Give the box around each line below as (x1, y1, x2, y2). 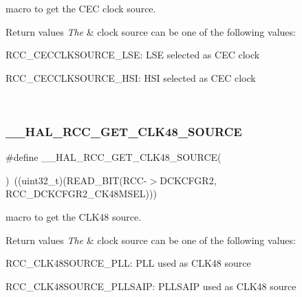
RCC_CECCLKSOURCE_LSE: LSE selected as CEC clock (6, 47, 260, 62)
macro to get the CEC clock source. (6, 1, 156, 15)
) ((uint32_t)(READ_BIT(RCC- (6, 173, 147, 187)
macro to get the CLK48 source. (6, 209, 142, 223)
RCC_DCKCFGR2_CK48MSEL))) (6, 186, 157, 201)
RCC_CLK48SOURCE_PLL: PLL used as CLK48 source (6, 256, 251, 270)
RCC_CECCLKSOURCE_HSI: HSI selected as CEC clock (6, 70, 256, 85)
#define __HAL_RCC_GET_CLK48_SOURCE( (6, 150, 222, 164)
